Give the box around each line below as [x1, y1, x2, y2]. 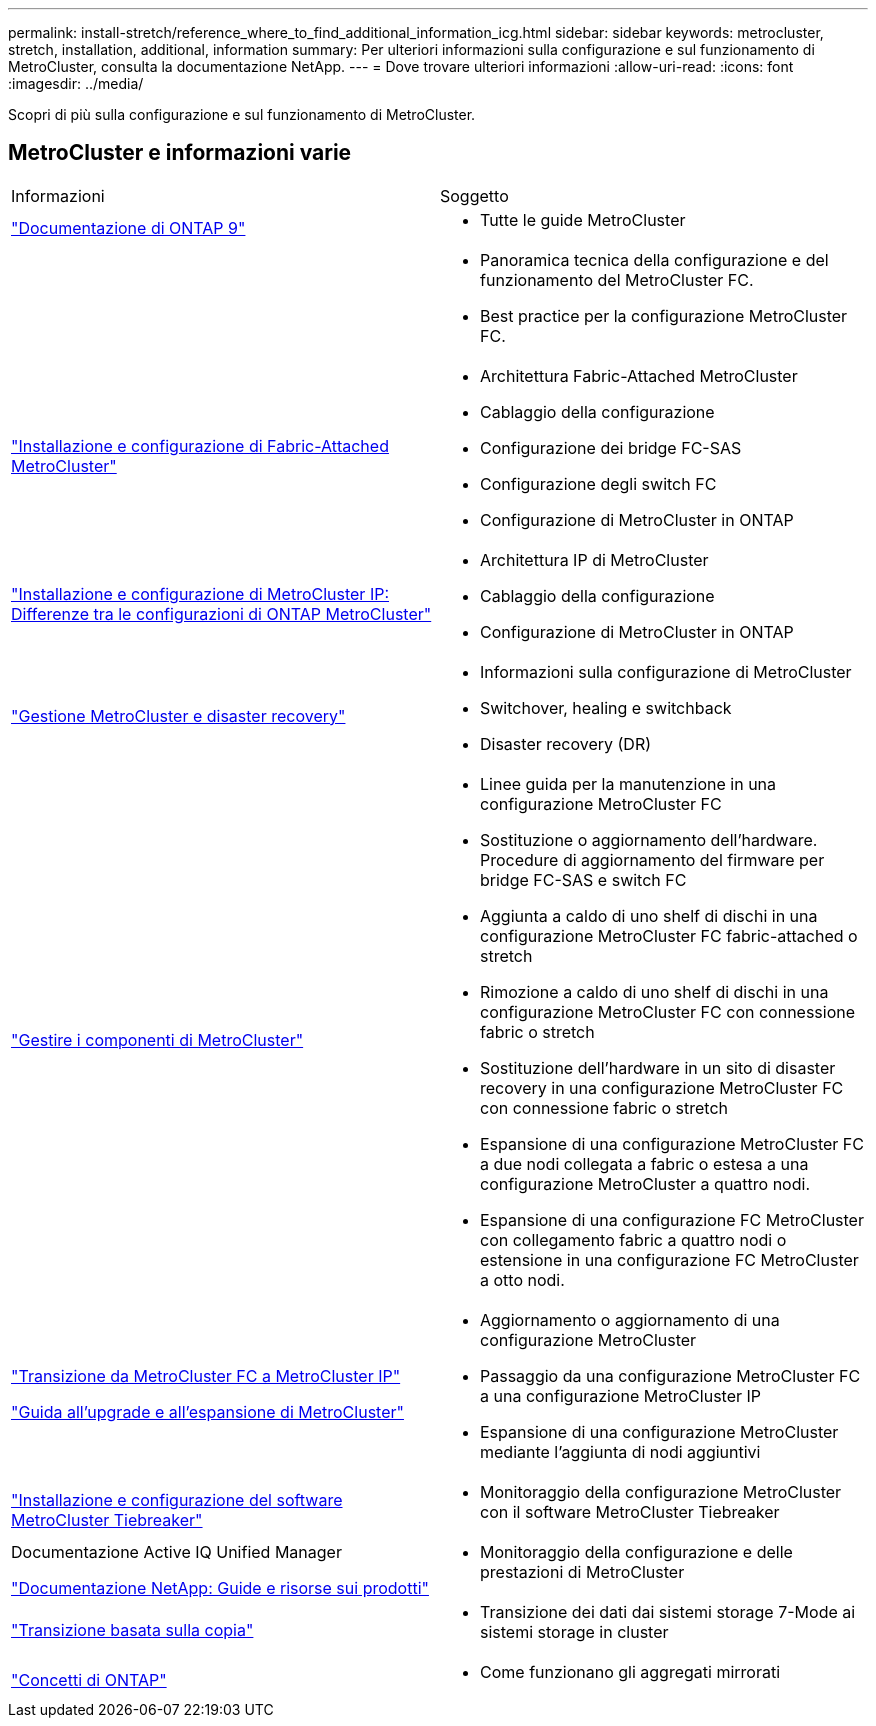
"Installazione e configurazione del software [11, 1489, 343, 1510]
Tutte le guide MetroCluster [480, 209, 686, 230]
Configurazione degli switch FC [480, 473, 717, 494]
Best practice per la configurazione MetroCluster [480, 305, 848, 326]
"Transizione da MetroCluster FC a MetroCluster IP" [11, 1365, 401, 1386]
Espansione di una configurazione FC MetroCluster [480, 1209, 864, 1230]
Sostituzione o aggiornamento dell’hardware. [480, 829, 818, 850]
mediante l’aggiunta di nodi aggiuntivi [480, 1441, 761, 1462]
